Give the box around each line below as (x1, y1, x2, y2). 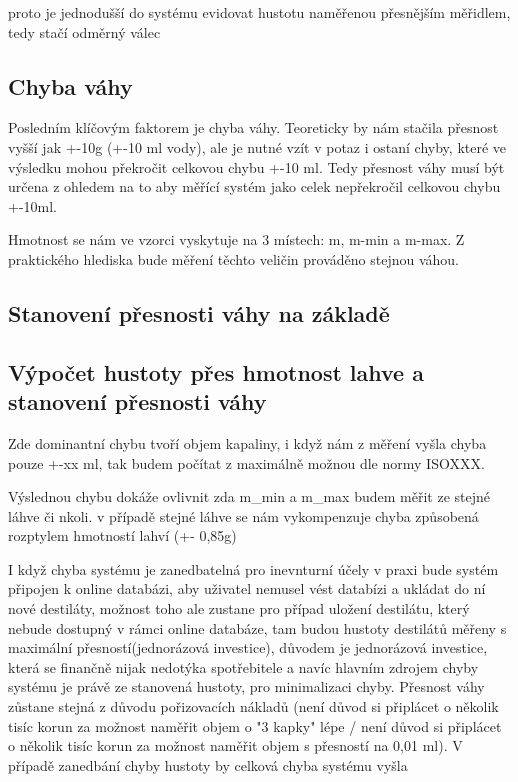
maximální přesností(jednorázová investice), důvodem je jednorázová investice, (8, 637, 488, 658)
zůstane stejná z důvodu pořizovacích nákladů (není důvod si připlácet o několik (8, 696, 499, 717)
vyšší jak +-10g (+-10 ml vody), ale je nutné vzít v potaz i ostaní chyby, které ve (8, 136, 507, 157)
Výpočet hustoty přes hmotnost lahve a (8, 356, 424, 387)
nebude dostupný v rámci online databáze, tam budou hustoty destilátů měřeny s (8, 617, 507, 638)
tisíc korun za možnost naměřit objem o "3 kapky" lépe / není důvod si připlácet (8, 715, 502, 736)
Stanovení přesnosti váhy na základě (8, 297, 390, 328)
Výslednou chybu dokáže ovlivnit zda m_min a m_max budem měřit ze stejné (8, 486, 490, 507)
